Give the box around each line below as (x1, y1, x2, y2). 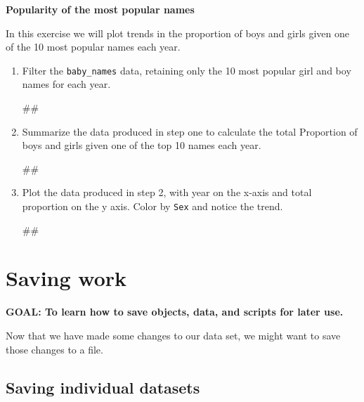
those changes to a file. (6, 342, 103, 356)
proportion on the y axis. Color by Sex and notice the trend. (22, 199, 283, 213)
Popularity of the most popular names (6, 2, 195, 16)
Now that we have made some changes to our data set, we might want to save (6, 328, 341, 342)
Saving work (6, 264, 127, 292)
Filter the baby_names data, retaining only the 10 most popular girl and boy (22, 63, 351, 77)
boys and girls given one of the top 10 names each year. (22, 138, 261, 153)
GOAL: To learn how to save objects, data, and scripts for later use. (6, 304, 344, 319)
